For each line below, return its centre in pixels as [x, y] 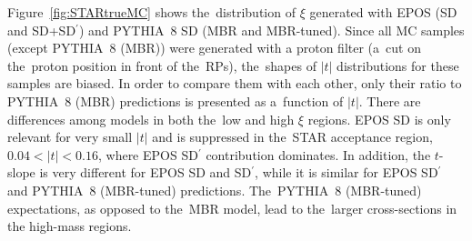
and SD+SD [42, 30]
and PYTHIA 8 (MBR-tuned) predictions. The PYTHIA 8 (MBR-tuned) [215, 190]
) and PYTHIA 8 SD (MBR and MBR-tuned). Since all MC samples [271, 30]
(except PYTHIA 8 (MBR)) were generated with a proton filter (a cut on [214, 48]
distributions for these [398, 65]
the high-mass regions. [70, 226]
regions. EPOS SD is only [379, 119]
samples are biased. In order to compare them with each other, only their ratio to [235, 83]
